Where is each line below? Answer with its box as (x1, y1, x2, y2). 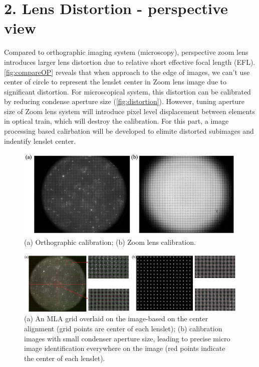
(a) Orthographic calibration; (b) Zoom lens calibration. (24, 236, 196, 247)
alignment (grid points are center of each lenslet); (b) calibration (24, 323, 222, 334)
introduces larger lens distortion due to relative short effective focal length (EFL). (4, 56, 255, 67)
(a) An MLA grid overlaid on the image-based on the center (24, 313, 208, 324)
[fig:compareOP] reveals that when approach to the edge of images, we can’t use (4, 66, 250, 77)
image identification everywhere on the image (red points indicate (24, 343, 225, 353)
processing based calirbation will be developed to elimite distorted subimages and (4, 126, 254, 136)
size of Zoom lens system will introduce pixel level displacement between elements (4, 106, 255, 116)
